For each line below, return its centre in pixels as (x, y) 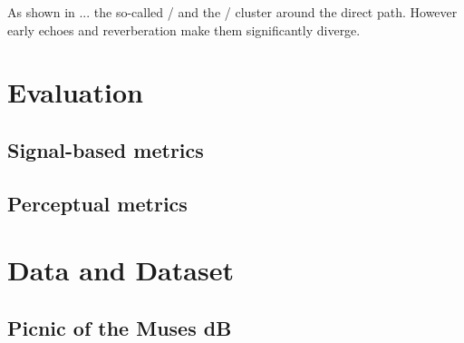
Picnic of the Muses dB (120, 327)
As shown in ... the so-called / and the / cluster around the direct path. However (232, 12)
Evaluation (75, 92)
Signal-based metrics (106, 149)
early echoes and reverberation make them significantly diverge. (184, 29)
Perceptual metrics (97, 203)
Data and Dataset (121, 270)
